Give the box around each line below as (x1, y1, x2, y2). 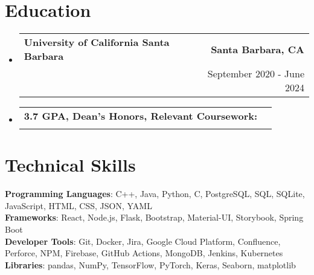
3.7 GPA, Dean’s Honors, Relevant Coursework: (24, 109, 258, 123)
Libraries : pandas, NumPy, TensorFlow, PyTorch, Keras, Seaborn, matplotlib (5, 258, 296, 271)
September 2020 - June (207, 66, 304, 81)
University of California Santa (24, 35, 170, 50)
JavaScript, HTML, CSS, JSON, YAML (5, 199, 152, 212)
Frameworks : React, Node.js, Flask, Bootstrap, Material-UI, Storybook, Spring (5, 211, 304, 224)
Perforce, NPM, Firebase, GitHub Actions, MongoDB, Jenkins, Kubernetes (5, 247, 283, 259)
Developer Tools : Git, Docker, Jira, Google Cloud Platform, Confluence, (5, 235, 281, 247)
